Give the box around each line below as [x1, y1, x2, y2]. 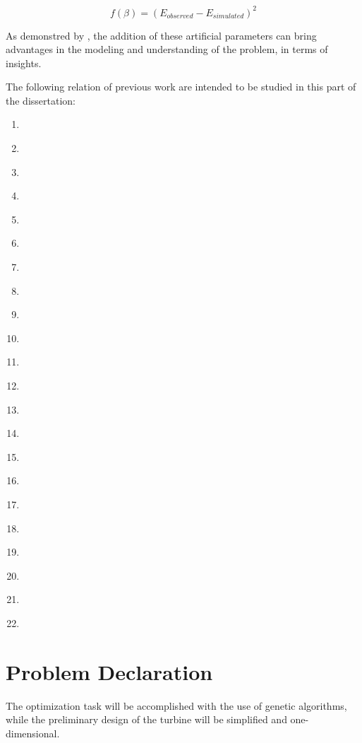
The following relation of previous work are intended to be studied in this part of [6, 79, 356, 94]
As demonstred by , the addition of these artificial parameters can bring [6, 28, 317, 42]
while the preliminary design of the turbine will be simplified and [6, 712, 287, 727]
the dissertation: [6, 93, 76, 107]
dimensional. [6, 725, 60, 740]
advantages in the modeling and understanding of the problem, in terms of [6, 42, 328, 57]
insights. [6, 55, 42, 70]
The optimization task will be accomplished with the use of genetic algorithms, [6, 698, 347, 713]
